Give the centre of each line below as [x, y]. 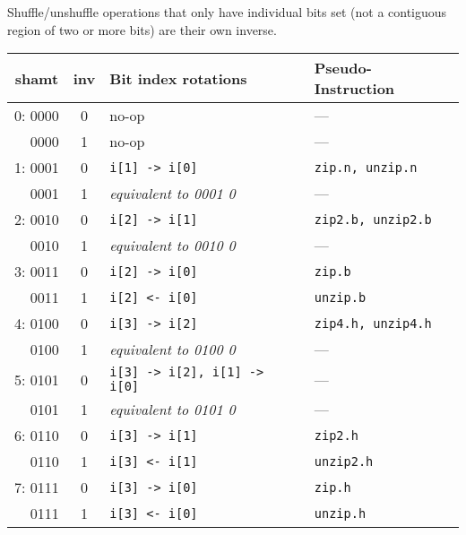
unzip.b [340, 297]
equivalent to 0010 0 [173, 246]
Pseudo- [343, 68]
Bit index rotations [178, 78]
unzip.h [340, 513]
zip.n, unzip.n [366, 167]
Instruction [354, 89]
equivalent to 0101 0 [173, 410]
